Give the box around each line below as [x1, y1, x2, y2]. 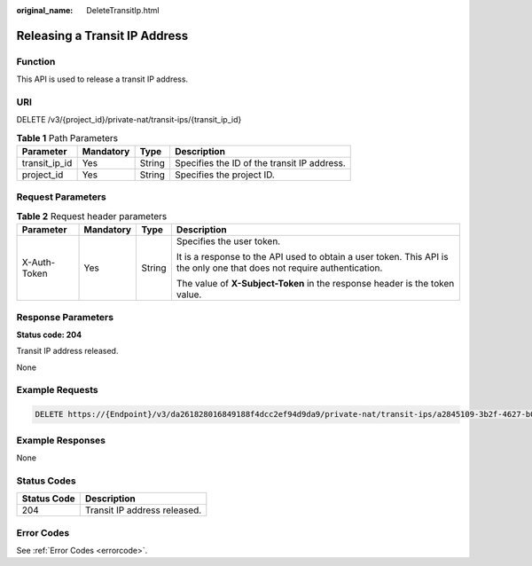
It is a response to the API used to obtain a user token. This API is [176, 251, 449, 263]
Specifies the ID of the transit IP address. [174, 157, 346, 169]
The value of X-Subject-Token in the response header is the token [176, 278, 455, 290]
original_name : [16, 5, 74, 15]
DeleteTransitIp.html [86, 5, 160, 15]
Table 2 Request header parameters [16, 210, 168, 222]
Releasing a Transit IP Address [16, 28, 189, 43]
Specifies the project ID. [174, 169, 275, 181]
